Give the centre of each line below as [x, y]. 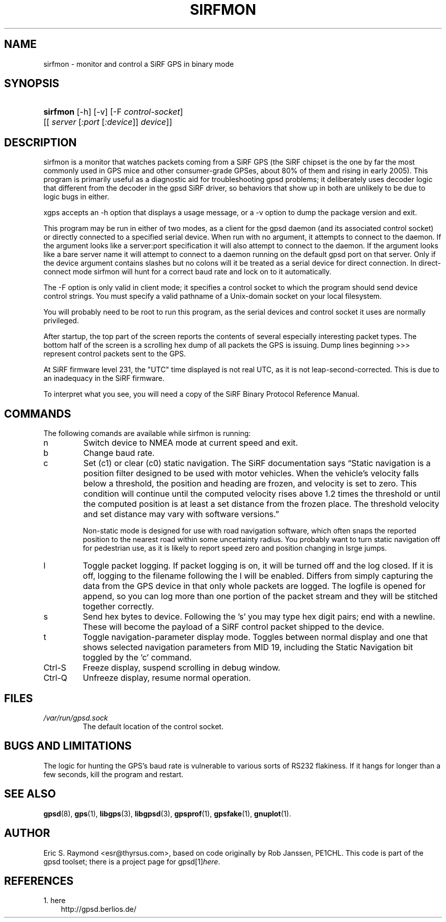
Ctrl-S [55, 668]
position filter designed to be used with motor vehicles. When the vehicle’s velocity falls [251, 473]
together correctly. [118, 607]
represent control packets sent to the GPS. [115, 354]
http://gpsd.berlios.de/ [99, 909]
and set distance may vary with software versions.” [181, 514]
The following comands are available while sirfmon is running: [147, 433]
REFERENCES [39, 881]
